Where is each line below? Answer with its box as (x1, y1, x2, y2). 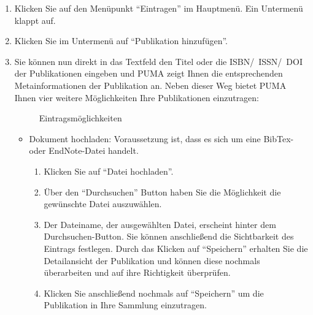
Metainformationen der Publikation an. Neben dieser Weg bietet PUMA (14, 78, 287, 91)
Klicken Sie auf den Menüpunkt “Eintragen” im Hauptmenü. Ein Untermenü (14, 2, 303, 14)
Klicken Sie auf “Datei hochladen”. (44, 164, 174, 177)
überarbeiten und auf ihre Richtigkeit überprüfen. (44, 266, 231, 279)
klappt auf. (14, 13, 56, 26)
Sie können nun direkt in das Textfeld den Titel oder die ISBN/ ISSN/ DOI (14, 55, 303, 67)
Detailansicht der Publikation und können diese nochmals (44, 254, 260, 267)
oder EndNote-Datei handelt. (29, 144, 139, 157)
